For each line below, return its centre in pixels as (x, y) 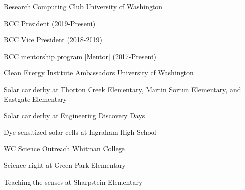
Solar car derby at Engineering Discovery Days (75, 115)
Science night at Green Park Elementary (65, 165)
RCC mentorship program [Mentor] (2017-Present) (80, 56)
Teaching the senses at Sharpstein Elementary (73, 181)
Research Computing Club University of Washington (83, 6)
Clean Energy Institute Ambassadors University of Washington (99, 73)
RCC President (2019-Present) (50, 23)
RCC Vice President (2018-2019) (53, 40)
